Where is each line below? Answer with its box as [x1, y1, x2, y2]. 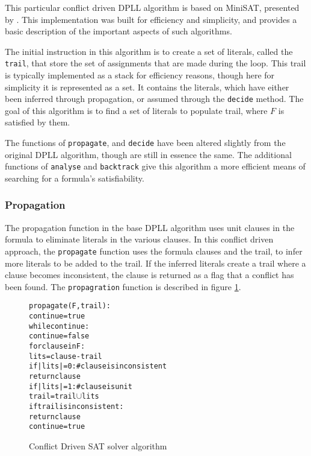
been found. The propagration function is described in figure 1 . [5, 280, 241, 293]
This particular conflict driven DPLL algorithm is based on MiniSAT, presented [5, 1, 300, 13]
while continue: [29, 321, 90, 331]
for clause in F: [29, 342, 85, 351]
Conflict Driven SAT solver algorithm [29, 440, 167, 452]
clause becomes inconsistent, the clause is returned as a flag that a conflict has [5, 268, 294, 281]
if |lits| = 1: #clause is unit [29, 382, 132, 391]
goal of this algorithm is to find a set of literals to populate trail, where [5, 104, 268, 116]
